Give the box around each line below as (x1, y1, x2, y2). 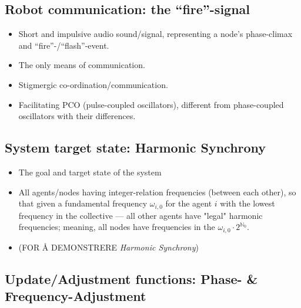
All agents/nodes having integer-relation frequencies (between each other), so (18, 185, 296, 198)
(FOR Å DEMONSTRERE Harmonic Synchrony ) (18, 241, 199, 253)
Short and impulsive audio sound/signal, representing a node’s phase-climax (18, 28, 293, 40)
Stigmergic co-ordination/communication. (18, 78, 168, 90)
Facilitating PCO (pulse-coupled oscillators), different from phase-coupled (18, 98, 284, 110)
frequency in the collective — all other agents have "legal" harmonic (18, 209, 263, 221)
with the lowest (220, 197, 275, 209)
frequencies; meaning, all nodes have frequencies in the (18, 221, 215, 233)
